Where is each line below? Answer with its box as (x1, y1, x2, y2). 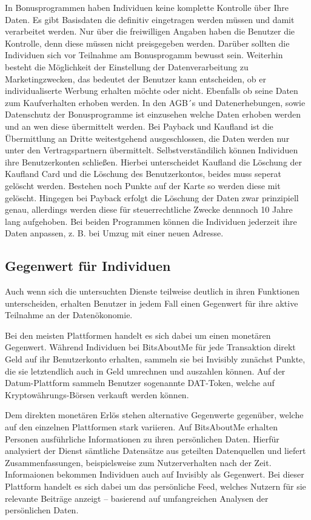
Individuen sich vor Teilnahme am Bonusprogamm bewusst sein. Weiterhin (5, 48, 283, 61)
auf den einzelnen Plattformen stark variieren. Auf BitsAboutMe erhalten (5, 421, 278, 433)
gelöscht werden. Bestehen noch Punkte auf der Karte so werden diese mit (5, 179, 281, 192)
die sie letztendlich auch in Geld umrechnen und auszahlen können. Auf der (5, 364, 286, 377)
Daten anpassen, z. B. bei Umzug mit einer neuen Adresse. (5, 227, 224, 239)
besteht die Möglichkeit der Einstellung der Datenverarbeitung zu (5, 60, 249, 73)
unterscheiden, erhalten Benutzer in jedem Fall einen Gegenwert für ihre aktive (5, 296, 298, 309)
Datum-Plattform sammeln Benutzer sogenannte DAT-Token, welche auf (5, 376, 275, 389)
